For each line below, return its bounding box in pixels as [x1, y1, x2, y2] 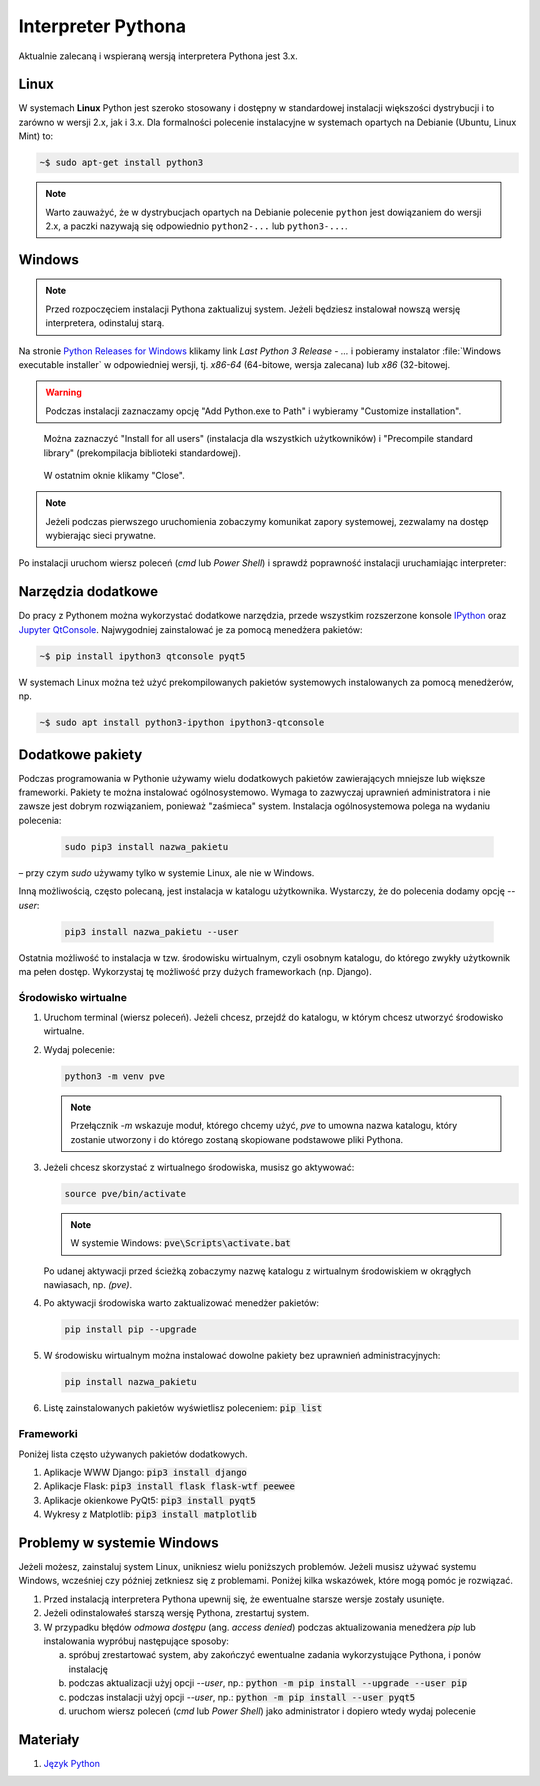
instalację [68, 1663, 109, 1675]
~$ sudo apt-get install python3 [39, 157, 204, 169]
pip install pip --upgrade [64, 1324, 197, 1335]
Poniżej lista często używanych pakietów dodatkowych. [18, 1448, 248, 1460]
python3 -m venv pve [64, 1070, 165, 1082]
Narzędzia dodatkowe [18, 583, 159, 600]
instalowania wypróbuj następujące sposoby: [43, 1635, 230, 1647]
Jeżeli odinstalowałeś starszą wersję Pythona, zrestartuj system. [43, 1607, 310, 1619]
